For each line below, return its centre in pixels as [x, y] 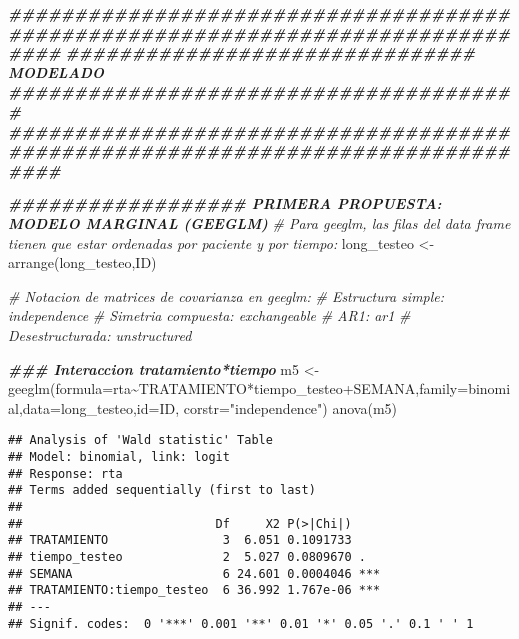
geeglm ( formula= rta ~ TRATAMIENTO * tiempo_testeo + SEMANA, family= [238, 388]
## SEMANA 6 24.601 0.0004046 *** [194, 573]
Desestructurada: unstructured [100, 334]
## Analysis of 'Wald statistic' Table [140, 440]
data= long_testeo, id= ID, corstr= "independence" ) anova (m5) [209, 407]
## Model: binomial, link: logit [119, 456]
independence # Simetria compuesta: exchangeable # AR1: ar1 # [209, 315]
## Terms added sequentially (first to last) [162, 490]
